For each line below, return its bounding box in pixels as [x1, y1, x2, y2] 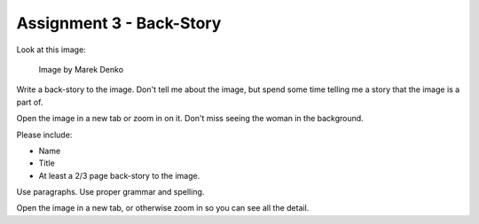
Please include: [16, 129, 73, 140]
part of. [16, 97, 43, 107]
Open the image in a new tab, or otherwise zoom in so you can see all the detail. [16, 203, 310, 213]
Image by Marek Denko [38, 64, 124, 74]
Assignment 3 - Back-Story [16, 13, 222, 33]
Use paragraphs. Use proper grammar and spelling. [16, 187, 205, 197]
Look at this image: [16, 44, 86, 55]
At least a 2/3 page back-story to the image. [38, 170, 200, 181]
